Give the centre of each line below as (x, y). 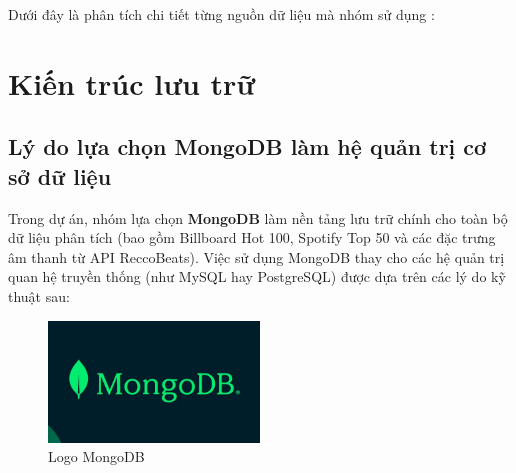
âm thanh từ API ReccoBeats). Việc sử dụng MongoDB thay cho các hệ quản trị (256, 256)
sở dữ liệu (60, 175)
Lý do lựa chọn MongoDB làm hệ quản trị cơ (247, 146)
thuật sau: (39, 295)
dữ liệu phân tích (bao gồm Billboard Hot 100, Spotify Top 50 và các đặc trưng (252, 237)
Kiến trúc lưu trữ (132, 82)
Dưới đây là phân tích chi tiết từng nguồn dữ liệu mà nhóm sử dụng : (221, 14)
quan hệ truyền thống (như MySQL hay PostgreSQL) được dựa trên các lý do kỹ (257, 276)
